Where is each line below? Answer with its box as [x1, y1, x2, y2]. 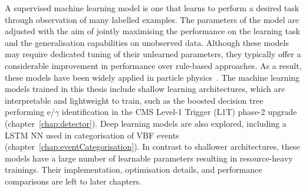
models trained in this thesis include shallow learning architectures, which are [5, 83, 285, 95]
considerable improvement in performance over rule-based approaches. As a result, [5, 59, 302, 71]
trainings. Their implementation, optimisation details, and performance [5, 163, 262, 176]
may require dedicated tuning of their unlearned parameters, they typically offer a [5, 48, 301, 60]
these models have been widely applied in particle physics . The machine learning [5, 71, 300, 83]
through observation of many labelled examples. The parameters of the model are [5, 13, 299, 25]
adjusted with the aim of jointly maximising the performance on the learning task [5, 25, 300, 37]
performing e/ [5, 106, 55, 118]
